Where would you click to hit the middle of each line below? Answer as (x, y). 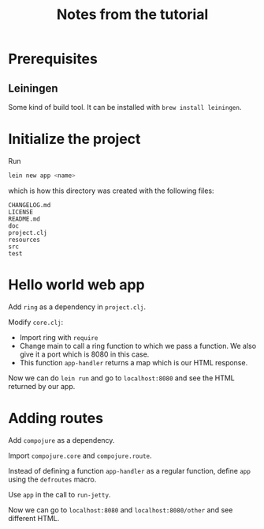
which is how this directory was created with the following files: (111, 191)
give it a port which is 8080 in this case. (84, 354)
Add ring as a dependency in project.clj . (77, 307)
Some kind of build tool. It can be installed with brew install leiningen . (125, 107)
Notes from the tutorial (132, 15)
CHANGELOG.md (30, 205)
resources (24, 240)
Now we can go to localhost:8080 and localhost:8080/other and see (121, 510)
